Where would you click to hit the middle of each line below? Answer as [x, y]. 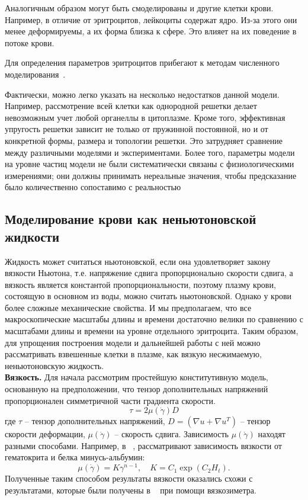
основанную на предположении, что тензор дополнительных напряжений [137, 389]
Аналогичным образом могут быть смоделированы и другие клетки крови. [139, 8]
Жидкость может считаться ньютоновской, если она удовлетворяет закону [138, 261]
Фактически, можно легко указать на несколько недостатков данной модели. [142, 94]
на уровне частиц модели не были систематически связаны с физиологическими [150, 164]
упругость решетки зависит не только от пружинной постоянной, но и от [137, 129]
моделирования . [35, 74]
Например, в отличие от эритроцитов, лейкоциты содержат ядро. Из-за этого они [151, 19]
